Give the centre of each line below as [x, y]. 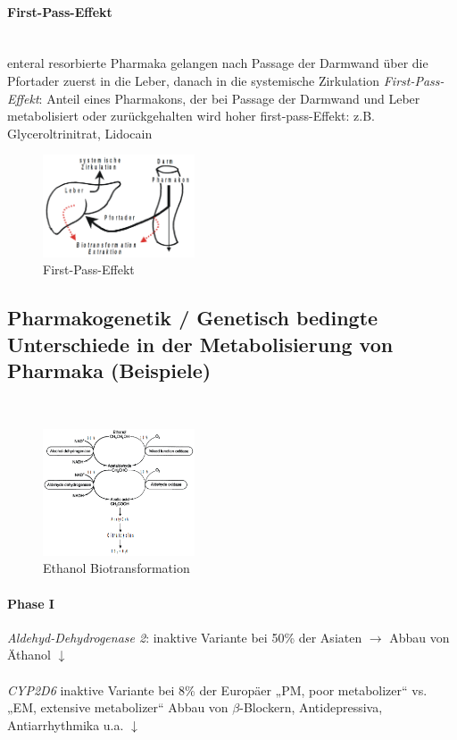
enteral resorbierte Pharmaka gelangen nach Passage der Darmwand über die [218, 63]
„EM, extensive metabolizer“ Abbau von [118, 707]
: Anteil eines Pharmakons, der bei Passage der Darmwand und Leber [229, 98]
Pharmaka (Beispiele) [109, 370]
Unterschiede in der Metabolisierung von [200, 344]
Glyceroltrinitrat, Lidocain [80, 133]
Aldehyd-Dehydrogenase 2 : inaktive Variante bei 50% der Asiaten [185, 637]
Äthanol [29, 655]
